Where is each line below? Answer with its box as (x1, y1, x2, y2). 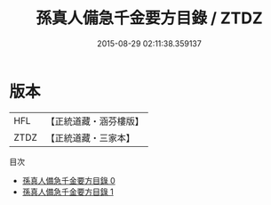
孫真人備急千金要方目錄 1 (21, 186, 114, 197)
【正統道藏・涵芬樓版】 (45, 115, 145, 127)
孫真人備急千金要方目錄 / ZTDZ (35, 8, 264, 29)
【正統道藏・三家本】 (45, 131, 136, 143)
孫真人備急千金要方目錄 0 (21, 175, 116, 185)
